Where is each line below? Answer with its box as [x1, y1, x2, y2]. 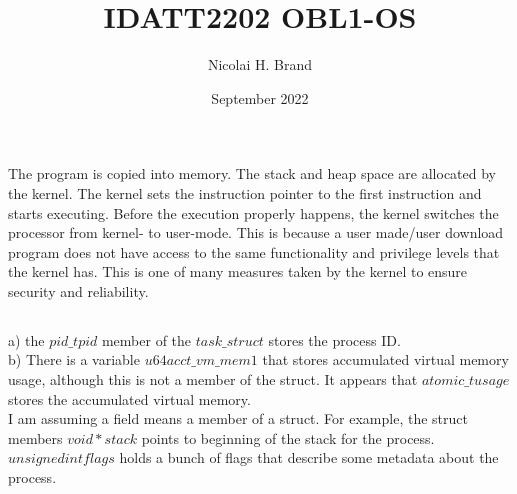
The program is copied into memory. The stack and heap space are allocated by [8, 163, 497, 184]
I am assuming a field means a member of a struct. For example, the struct [8, 408, 468, 429]
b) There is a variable [8, 349, 140, 370]
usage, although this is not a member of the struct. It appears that [8, 369, 418, 390]
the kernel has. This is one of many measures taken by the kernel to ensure [8, 261, 468, 282]
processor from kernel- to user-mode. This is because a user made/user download [8, 222, 504, 243]
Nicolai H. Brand [207, 54, 313, 75]
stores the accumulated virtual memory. [8, 388, 251, 409]
